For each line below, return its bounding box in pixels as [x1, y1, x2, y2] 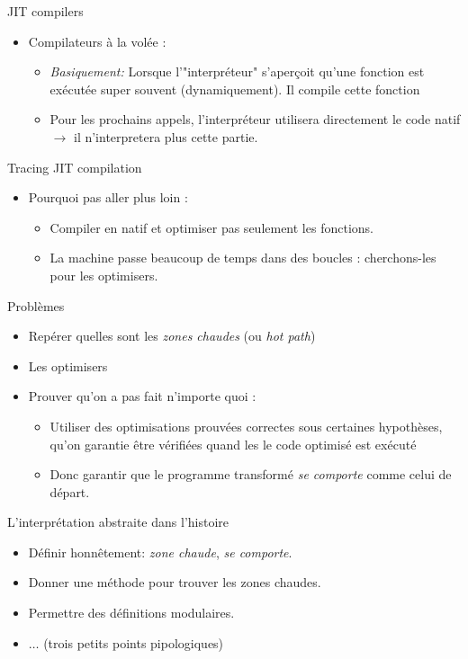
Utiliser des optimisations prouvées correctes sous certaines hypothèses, [49, 416, 443, 435]
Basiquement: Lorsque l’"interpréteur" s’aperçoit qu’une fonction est [49, 62, 425, 81]
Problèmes [7, 296, 65, 315]
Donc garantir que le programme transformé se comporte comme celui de [49, 465, 452, 484]
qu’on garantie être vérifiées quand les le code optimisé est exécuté [49, 434, 417, 453]
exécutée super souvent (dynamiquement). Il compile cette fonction [49, 79, 420, 98]
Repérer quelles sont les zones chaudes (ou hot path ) [28, 326, 316, 345]
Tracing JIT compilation [7, 157, 142, 176]
